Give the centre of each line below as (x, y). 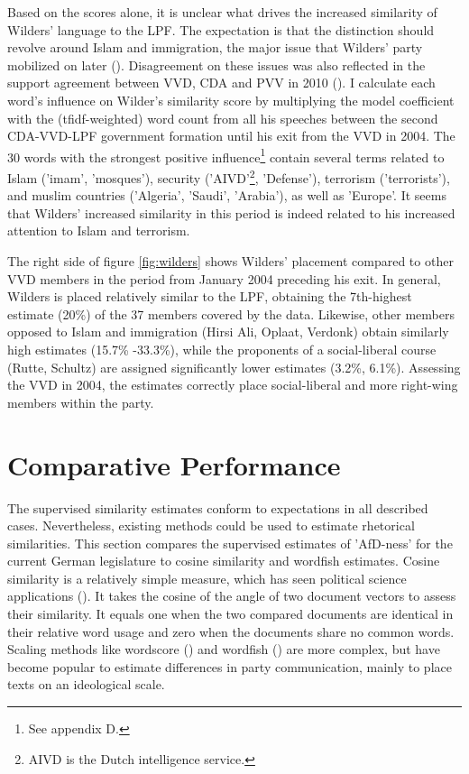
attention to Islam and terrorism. (99, 230)
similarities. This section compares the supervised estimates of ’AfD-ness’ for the (230, 543)
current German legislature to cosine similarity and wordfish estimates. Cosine (224, 561)
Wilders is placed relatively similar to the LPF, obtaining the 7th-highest (210, 296)
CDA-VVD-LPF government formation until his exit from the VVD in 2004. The (231, 136)
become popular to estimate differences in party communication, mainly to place (230, 666)
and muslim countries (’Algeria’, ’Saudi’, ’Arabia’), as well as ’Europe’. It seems (227, 195)
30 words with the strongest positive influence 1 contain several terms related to (226, 155)
